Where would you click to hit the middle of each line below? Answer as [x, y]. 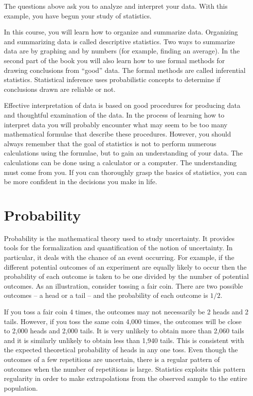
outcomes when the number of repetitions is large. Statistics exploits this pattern [125, 369]
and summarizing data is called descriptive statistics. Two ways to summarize [119, 41]
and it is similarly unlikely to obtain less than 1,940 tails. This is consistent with [124, 340]
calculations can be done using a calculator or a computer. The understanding [120, 162]
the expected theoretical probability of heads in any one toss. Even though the [121, 350]
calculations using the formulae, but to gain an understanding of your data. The [123, 153]
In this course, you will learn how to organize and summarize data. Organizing [121, 32]
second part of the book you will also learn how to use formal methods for [114, 60]
